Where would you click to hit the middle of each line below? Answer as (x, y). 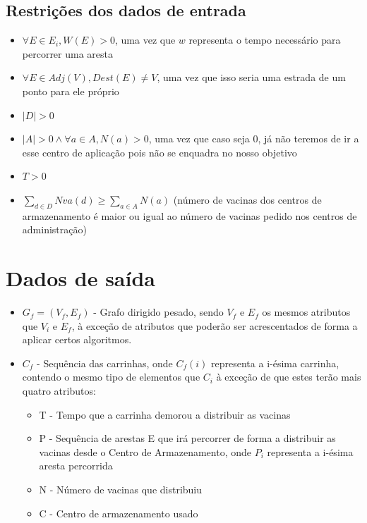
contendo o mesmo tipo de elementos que (111, 377)
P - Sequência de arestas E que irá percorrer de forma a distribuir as (187, 438)
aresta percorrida (76, 466)
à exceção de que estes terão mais (289, 377)
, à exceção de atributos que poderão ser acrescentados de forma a (215, 325)
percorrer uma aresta (68, 53)
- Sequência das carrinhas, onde (105, 363)
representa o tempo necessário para (265, 40)
